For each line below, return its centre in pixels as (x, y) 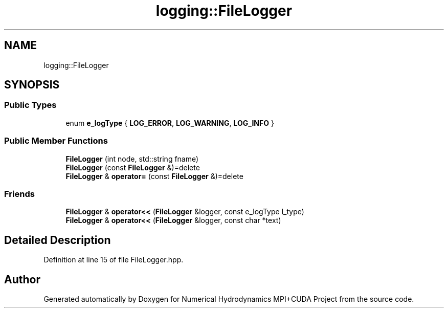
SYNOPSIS (32, 85)
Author (22, 279)
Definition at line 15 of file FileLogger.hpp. (114, 260)
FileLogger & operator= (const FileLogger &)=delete (154, 176)
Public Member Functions (56, 141)
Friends (19, 194)
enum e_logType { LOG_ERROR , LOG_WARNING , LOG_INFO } (170, 123)
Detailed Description (58, 240)
